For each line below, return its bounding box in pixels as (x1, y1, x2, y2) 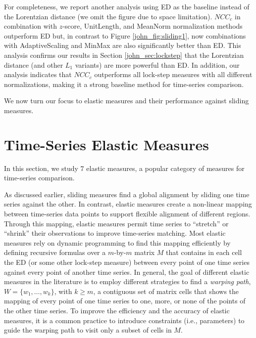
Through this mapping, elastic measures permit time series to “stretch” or (4, 218, 229, 228)
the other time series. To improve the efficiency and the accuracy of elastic (4, 305, 230, 315)
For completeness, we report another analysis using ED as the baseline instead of (4, 1, 250, 11)
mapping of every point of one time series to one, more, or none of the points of (4, 296, 246, 306)
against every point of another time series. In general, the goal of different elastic (4, 266, 250, 277)
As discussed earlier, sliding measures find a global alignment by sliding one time (4, 189, 250, 199)
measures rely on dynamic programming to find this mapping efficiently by (4, 237, 231, 248)
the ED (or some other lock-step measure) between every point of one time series (4, 257, 250, 267)
